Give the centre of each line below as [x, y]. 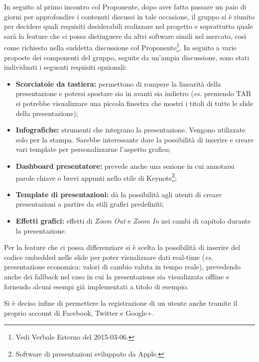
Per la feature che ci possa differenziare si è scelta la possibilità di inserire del [122, 247]
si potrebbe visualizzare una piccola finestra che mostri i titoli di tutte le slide [134, 103]
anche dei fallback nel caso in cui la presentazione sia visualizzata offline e [117, 276]
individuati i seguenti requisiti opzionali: [65, 67]
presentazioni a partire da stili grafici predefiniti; [90, 204]
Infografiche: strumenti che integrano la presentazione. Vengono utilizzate [130, 130]
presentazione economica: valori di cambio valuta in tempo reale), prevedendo [123, 267]
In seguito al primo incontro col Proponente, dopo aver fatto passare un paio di [125, 6]
